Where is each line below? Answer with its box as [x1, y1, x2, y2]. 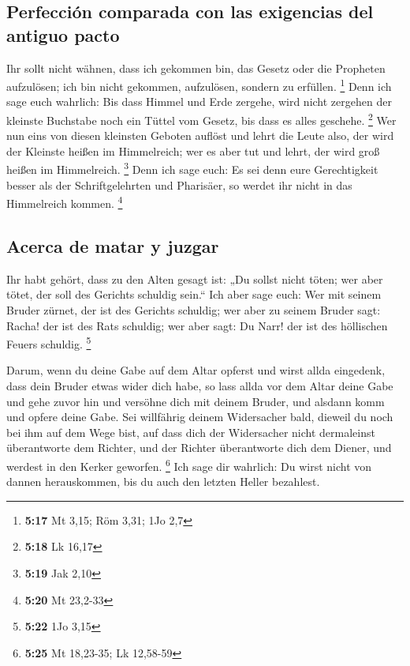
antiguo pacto [6, 22, 120, 47]
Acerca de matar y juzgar [6, 233, 219, 258]
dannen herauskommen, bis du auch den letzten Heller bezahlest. [6, 473, 320, 490]
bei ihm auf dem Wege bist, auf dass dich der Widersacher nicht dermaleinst [6, 423, 375, 440]
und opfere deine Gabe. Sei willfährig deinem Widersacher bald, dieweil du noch [6, 408, 393, 425]
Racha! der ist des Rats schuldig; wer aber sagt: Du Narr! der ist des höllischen [6, 317, 388, 333]
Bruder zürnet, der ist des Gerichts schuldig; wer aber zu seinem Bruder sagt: [6, 301, 381, 318]
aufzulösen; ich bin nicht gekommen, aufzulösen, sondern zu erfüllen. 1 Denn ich [6, 76, 392, 94]
